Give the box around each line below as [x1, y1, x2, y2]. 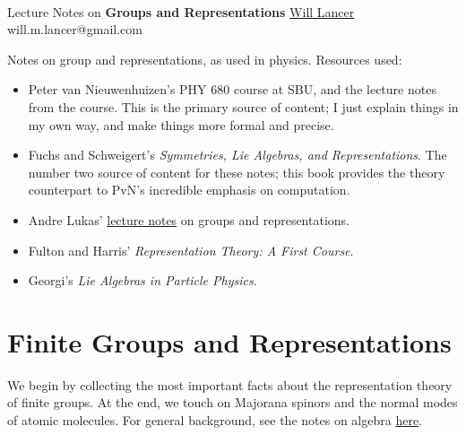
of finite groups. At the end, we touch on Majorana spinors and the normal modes [7, 393, 458, 412]
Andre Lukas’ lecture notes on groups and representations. [28, 210, 349, 229]
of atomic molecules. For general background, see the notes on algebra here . [7, 411, 423, 430]
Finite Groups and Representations [7, 323, 452, 360]
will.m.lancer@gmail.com [7, 20, 142, 39]
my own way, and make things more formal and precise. [28, 115, 334, 134]
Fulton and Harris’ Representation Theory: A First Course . [28, 240, 354, 259]
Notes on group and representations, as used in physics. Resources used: [7, 49, 402, 68]
